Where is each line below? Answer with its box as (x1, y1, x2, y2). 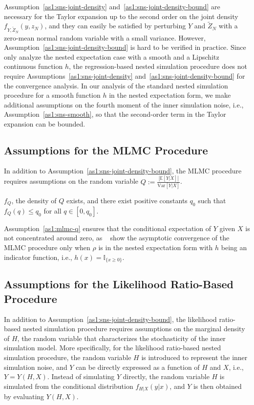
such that (198, 195, 226, 205)
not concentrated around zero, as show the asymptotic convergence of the (4, 233, 230, 243)
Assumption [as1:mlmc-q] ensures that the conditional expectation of (4, 223, 211, 233)
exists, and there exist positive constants (66, 195, 188, 205)
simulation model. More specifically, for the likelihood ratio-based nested (4, 342, 221, 353)
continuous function (4, 61, 63, 71)
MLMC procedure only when (4, 242, 90, 252)
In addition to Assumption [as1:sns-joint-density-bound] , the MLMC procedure (4, 165, 242, 175)
